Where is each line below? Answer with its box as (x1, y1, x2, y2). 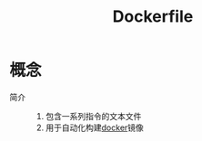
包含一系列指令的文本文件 (45, 110, 142, 121)
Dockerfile (112, 6, 194, 27)
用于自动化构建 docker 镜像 (45, 122, 144, 133)
